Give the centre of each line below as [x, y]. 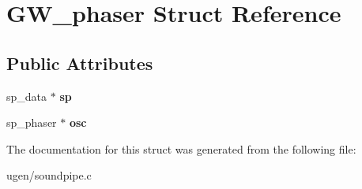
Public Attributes [80, 63]
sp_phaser [32, 122]
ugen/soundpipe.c [49, 175]
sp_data [27, 96]
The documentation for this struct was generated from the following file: [181, 148]
